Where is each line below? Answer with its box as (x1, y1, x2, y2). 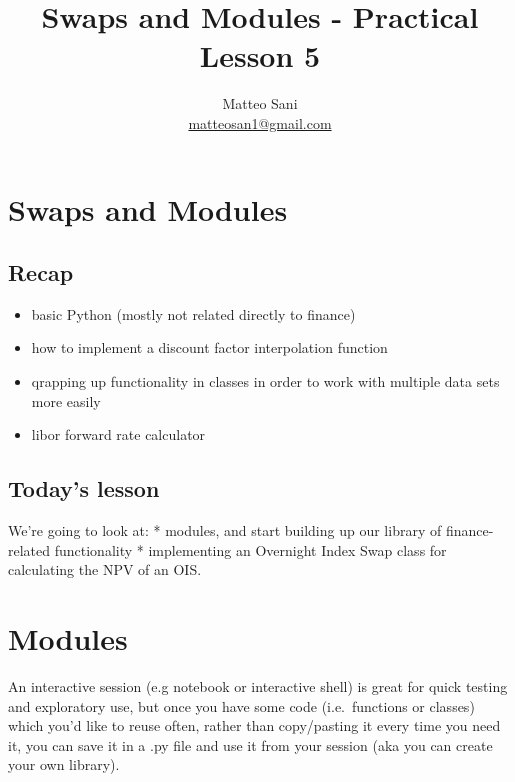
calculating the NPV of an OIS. (8, 559, 202, 580)
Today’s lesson (8, 473, 160, 504)
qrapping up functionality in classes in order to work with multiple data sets (31, 371, 500, 392)
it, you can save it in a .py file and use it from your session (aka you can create (8, 734, 493, 755)
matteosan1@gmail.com (188, 112, 332, 133)
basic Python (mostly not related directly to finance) (31, 303, 356, 324)
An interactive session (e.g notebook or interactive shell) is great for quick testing (8, 675, 508, 696)
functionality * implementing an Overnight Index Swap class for (54, 539, 447, 560)
